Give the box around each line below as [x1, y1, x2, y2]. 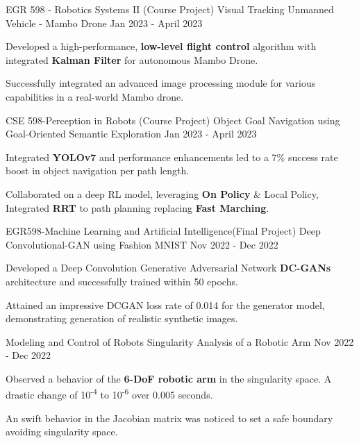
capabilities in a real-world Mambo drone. [6, 89, 184, 103]
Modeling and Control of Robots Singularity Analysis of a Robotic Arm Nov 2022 [6, 334, 354, 349]
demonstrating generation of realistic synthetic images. [6, 311, 238, 326]
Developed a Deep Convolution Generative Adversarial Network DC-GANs [6, 260, 331, 275]
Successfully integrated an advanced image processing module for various [6, 76, 316, 90]
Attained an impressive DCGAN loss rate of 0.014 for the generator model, [6, 297, 325, 312]
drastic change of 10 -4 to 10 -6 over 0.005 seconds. [6, 385, 213, 402]
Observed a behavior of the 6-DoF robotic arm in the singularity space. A [6, 371, 332, 385]
